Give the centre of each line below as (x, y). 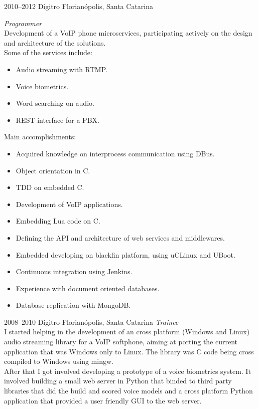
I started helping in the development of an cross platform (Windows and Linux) (127, 332)
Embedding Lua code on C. (58, 221)
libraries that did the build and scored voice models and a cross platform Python (128, 391)
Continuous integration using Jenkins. (74, 271)
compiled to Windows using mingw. (59, 361)
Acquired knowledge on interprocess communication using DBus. (115, 153)
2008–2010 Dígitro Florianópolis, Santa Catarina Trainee (91, 322)
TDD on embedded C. (50, 187)
